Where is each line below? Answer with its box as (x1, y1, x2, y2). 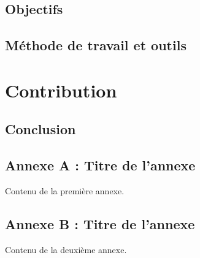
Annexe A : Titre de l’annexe (5, 156, 196, 175)
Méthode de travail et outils (5, 36, 187, 55)
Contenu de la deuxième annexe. (5, 243, 127, 256)
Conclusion (5, 120, 76, 138)
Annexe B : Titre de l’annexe (5, 214, 195, 233)
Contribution (5, 77, 117, 102)
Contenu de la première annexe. (5, 184, 125, 197)
